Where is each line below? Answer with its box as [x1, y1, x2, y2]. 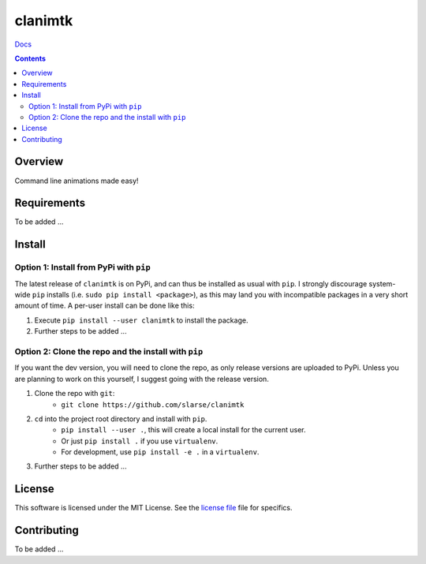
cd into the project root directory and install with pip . [34, 414, 207, 424]
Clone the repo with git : [34, 389, 115, 398]
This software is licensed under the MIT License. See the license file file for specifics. [14, 503, 293, 513]
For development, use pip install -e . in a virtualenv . [61, 447, 260, 457]
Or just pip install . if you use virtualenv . [61, 436, 219, 446]
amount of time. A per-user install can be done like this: [14, 301, 195, 311]
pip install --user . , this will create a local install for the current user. [61, 425, 306, 435]
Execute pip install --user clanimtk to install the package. [34, 316, 248, 325]
